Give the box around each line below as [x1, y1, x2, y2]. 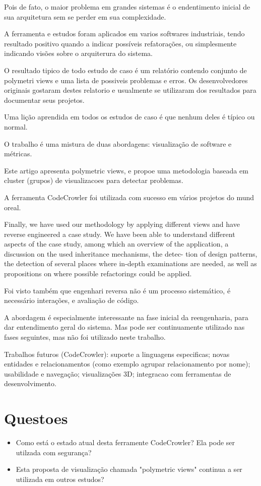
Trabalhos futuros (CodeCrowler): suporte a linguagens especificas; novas [4, 348, 230, 359]
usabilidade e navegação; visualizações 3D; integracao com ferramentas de [4, 368, 231, 379]
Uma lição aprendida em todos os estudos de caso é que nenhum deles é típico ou [4, 111, 255, 122]
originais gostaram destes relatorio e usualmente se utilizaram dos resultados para [4, 85, 256, 95]
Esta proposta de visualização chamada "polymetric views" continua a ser [16, 464, 242, 474]
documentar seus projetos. [4, 94, 85, 105]
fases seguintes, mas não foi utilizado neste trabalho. [4, 332, 166, 342]
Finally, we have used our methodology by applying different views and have [4, 219, 240, 229]
